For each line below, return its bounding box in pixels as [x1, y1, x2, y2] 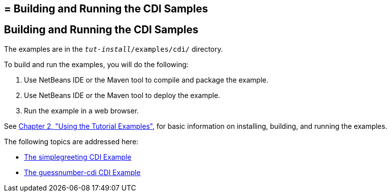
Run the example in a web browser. [24, 106, 139, 115]
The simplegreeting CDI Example [24, 152, 131, 161]
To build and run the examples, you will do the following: [4, 60, 189, 69]
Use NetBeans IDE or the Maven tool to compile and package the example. [24, 75, 268, 84]
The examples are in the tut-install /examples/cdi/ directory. [4, 44, 223, 53]
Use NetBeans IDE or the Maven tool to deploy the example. [24, 91, 220, 99]
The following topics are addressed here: [4, 137, 138, 146]
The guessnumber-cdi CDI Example [24, 168, 141, 177]
